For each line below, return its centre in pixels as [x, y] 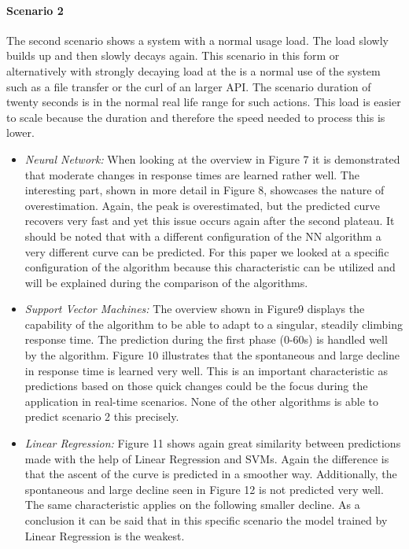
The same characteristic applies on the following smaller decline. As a [192, 505]
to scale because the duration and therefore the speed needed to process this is [196, 117]
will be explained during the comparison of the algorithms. [166, 282]
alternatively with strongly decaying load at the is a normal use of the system [193, 70]
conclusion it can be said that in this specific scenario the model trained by [206, 520]
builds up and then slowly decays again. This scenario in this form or [173, 55]
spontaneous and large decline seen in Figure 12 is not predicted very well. [204, 489]
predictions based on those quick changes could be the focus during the [196, 386]
